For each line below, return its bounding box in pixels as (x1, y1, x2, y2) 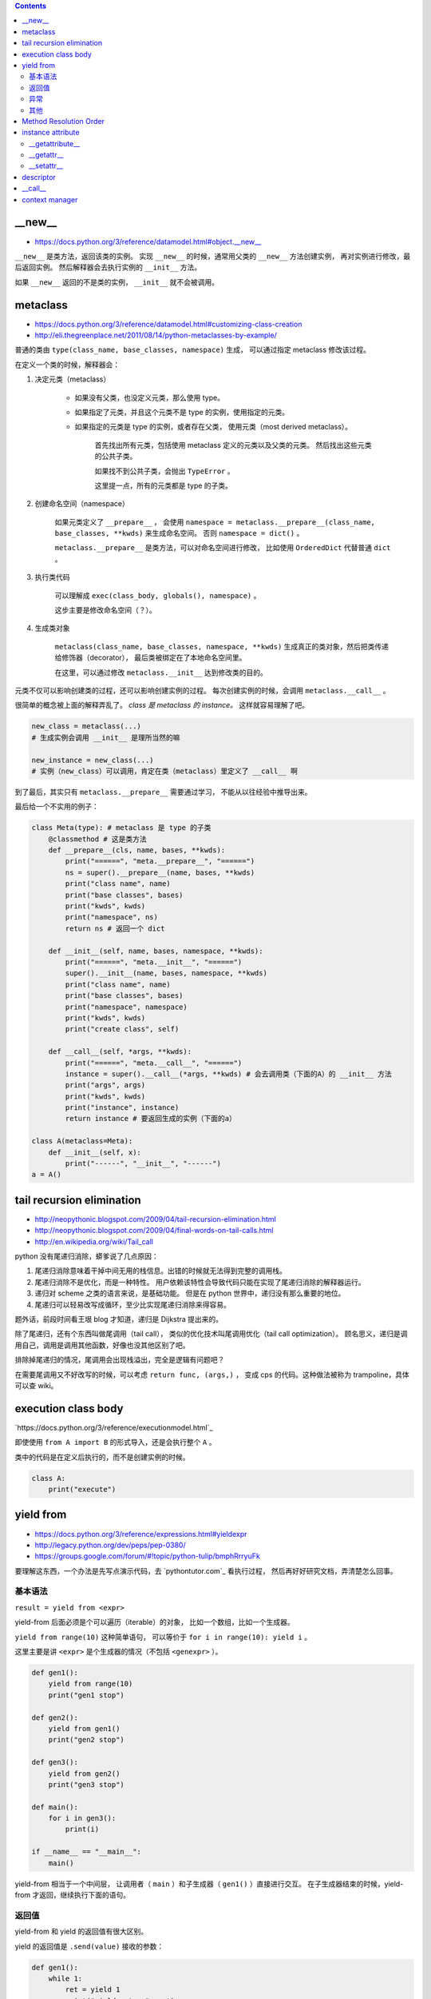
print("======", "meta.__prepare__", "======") (65, 856, 255, 866)
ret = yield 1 (65, 1985, 121, 1994)
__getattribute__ (29, 138, 81, 148)
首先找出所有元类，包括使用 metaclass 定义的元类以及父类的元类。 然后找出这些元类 (94, 440, 372, 449)
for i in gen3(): (48, 1813, 117, 1823)
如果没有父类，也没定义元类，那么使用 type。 (74, 393, 225, 402)
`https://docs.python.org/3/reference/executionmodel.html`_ (14, 1422, 213, 1432)
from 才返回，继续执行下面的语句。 (14, 1890, 131, 1900)
